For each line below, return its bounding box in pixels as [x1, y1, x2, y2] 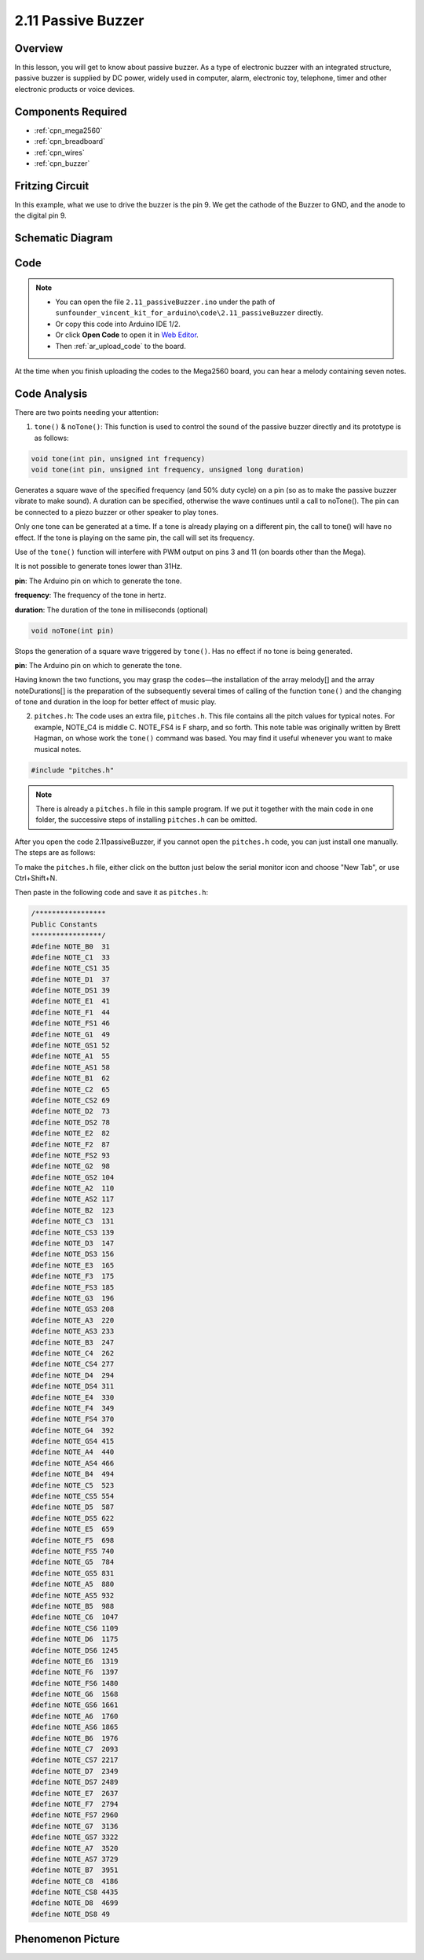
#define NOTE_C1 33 [31, 952, 110, 962]
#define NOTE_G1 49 [31, 1030, 110, 1039]
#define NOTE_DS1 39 [31, 986, 110, 995]
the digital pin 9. [14, 211, 67, 220]
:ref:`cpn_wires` [34, 148, 86, 157]
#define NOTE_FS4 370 [31, 1415, 115, 1424]
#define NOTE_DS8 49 [31, 1910, 110, 1918]
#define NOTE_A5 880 [31, 1580, 115, 1589]
